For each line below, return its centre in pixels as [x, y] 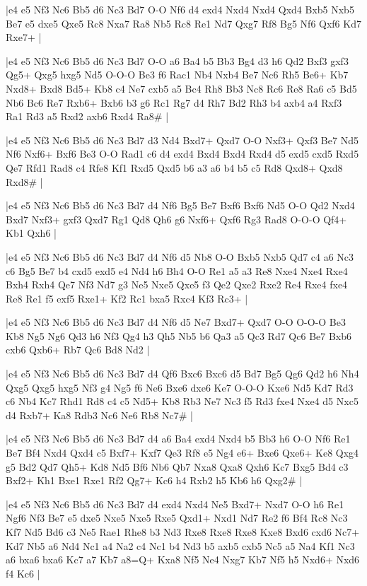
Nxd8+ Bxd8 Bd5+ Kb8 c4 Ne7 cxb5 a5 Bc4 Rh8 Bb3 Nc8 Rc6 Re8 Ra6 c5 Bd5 [181, 88]
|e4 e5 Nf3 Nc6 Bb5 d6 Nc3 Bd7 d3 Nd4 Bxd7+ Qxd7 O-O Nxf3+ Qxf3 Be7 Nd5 [182, 140]
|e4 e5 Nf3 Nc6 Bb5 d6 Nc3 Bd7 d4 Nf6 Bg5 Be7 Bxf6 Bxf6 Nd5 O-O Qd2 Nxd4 [180, 205]
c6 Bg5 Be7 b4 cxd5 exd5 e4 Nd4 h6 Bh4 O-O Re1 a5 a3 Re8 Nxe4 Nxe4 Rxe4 [177, 270]
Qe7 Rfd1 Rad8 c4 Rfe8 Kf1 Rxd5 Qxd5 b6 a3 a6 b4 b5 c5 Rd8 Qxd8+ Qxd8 [174, 167]
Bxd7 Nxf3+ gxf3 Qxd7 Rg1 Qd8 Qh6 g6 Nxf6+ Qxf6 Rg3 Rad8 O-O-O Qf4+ [176, 219]
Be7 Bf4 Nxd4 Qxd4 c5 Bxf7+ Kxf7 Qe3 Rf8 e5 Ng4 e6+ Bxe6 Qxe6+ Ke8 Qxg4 [182, 453]
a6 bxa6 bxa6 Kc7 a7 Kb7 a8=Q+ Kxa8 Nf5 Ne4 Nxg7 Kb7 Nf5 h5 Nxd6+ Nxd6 [183, 559]
